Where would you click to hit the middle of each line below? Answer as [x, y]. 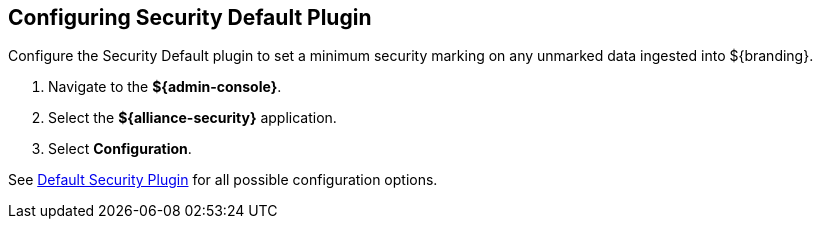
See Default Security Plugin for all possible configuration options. [223, 180]
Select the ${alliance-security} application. [192, 118]
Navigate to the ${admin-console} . [165, 87]
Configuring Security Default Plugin [190, 17]
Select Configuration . [120, 149]
